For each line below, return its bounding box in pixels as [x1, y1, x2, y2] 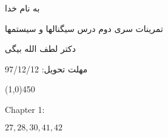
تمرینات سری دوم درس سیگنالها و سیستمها [5, 22, 163, 34]
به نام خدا [5, 2, 40, 14]
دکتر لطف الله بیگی [5, 42, 76, 55]
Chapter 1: [5, 103, 45, 115]
